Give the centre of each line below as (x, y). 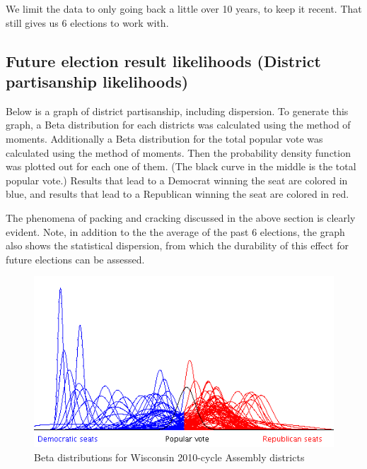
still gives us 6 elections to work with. (87, 22)
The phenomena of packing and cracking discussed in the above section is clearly (181, 217)
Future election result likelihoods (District (163, 60)
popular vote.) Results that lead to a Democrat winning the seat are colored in (177, 180)
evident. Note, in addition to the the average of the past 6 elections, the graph (175, 231)
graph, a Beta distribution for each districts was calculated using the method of (178, 125)
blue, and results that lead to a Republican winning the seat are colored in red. (177, 194)
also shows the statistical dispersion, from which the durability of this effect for (177, 245)
